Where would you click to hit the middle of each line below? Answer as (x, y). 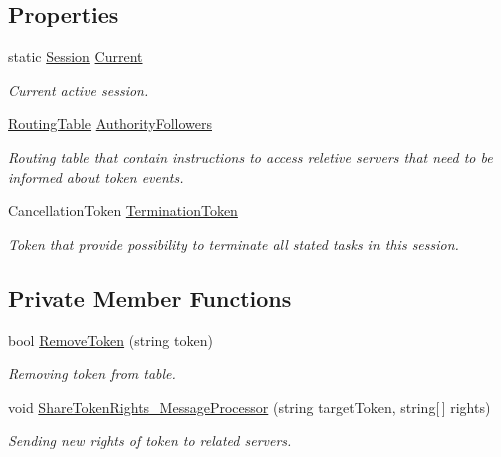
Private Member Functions (150, 297)
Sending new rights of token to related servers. (150, 440)
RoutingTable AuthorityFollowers (110, 123)
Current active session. (78, 89)
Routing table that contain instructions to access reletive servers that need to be (250, 156)
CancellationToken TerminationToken (123, 210)
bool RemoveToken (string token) (110, 339)
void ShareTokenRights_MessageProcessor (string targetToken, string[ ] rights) (249, 406)
